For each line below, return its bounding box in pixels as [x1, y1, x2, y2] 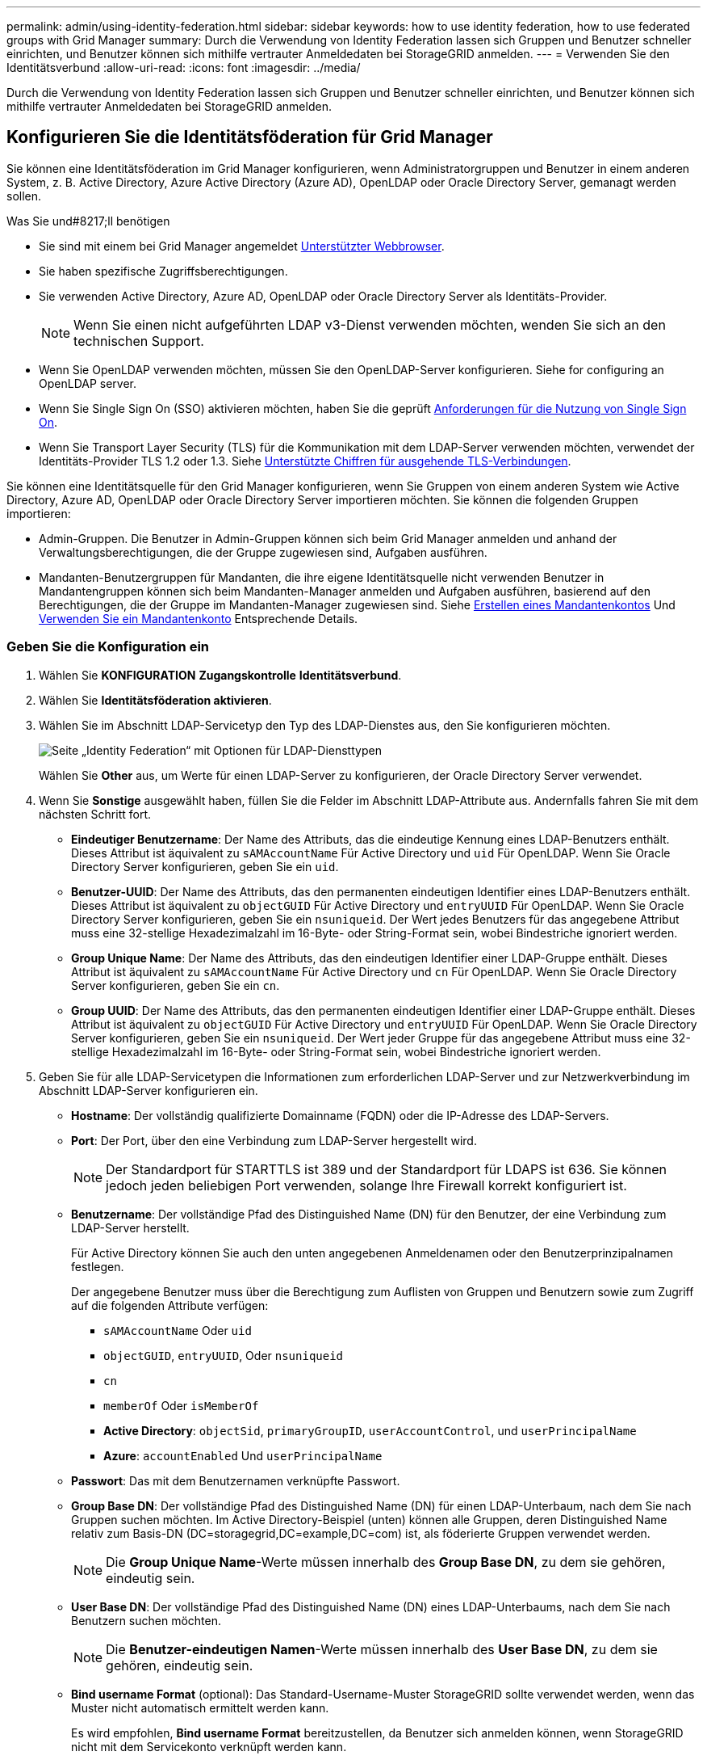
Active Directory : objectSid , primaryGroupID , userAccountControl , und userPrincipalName [103, 1423, 637, 1438]
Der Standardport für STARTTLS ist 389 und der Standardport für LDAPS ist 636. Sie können [106, 1160, 667, 1177]
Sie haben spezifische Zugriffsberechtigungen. [39, 263, 288, 278]
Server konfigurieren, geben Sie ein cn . [71, 978, 280, 992]
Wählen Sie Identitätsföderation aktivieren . [39, 693, 272, 707]
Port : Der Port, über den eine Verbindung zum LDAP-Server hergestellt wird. [71, 1133, 477, 1147]
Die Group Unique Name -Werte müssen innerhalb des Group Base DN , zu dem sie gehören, [106, 1553, 666, 1570]
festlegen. [71, 1259, 124, 1274]
